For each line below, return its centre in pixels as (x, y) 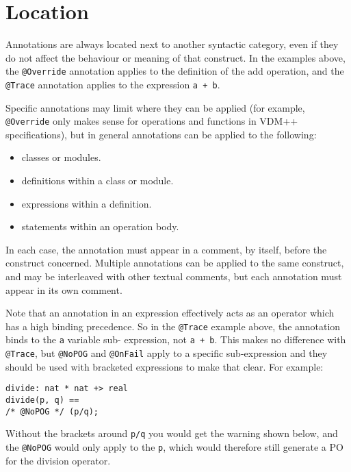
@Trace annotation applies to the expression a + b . (113, 84)
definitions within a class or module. (97, 181)
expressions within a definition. (87, 203)
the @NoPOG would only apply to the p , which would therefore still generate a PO (174, 447)
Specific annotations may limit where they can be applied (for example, (155, 107)
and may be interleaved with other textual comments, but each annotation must (174, 276)
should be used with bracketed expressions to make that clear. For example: (165, 366)
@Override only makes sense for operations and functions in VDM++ (152, 121)
